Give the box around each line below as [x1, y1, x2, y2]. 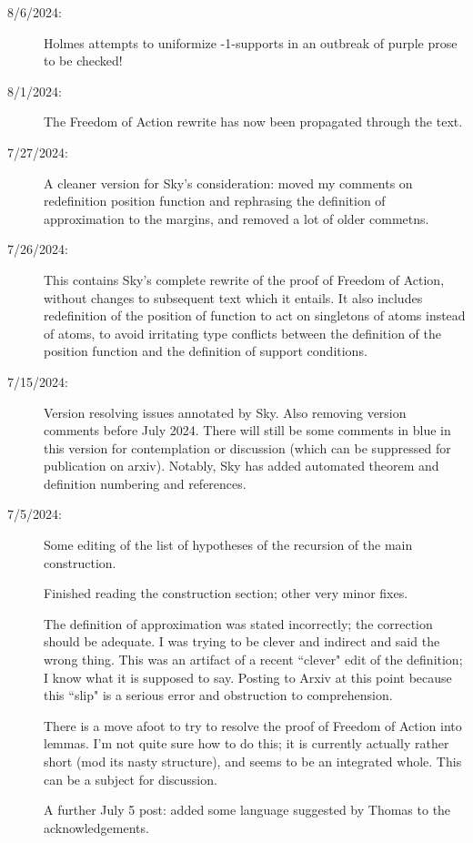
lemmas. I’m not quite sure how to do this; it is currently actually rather [44, 734, 449, 753]
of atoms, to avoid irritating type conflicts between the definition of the [44, 323, 441, 342]
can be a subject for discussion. [44, 769, 217, 788]
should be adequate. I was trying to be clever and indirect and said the [44, 632, 440, 651]
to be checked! [44, 51, 123, 70]
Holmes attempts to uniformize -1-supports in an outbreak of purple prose [44, 33, 458, 52]
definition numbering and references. [44, 473, 247, 493]
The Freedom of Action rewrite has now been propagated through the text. [44, 112, 463, 131]
